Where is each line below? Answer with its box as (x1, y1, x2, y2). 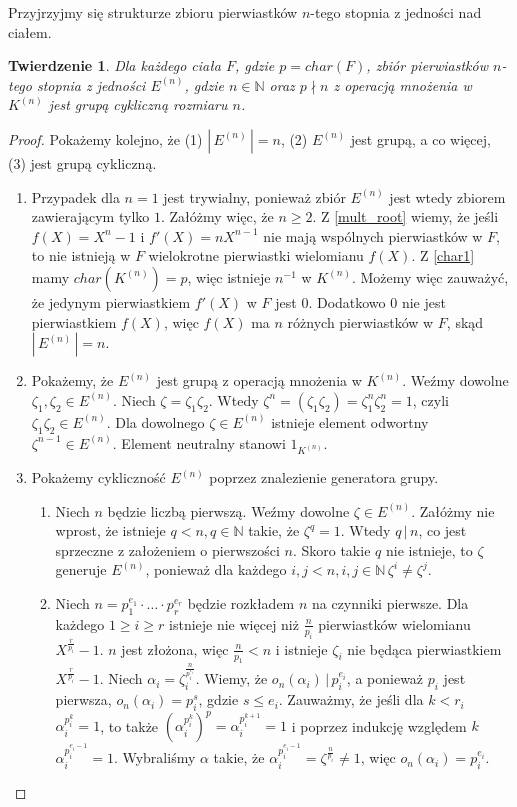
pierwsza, (55, 689, 112, 710)
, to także (100, 715, 159, 736)
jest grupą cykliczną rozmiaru (48, 94, 228, 115)
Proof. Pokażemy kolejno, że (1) (8, 128, 203, 149)
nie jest (401, 291, 446, 312)
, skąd (446, 311, 484, 332)
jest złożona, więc (121, 638, 229, 659)
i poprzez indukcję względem (291, 715, 467, 736)
